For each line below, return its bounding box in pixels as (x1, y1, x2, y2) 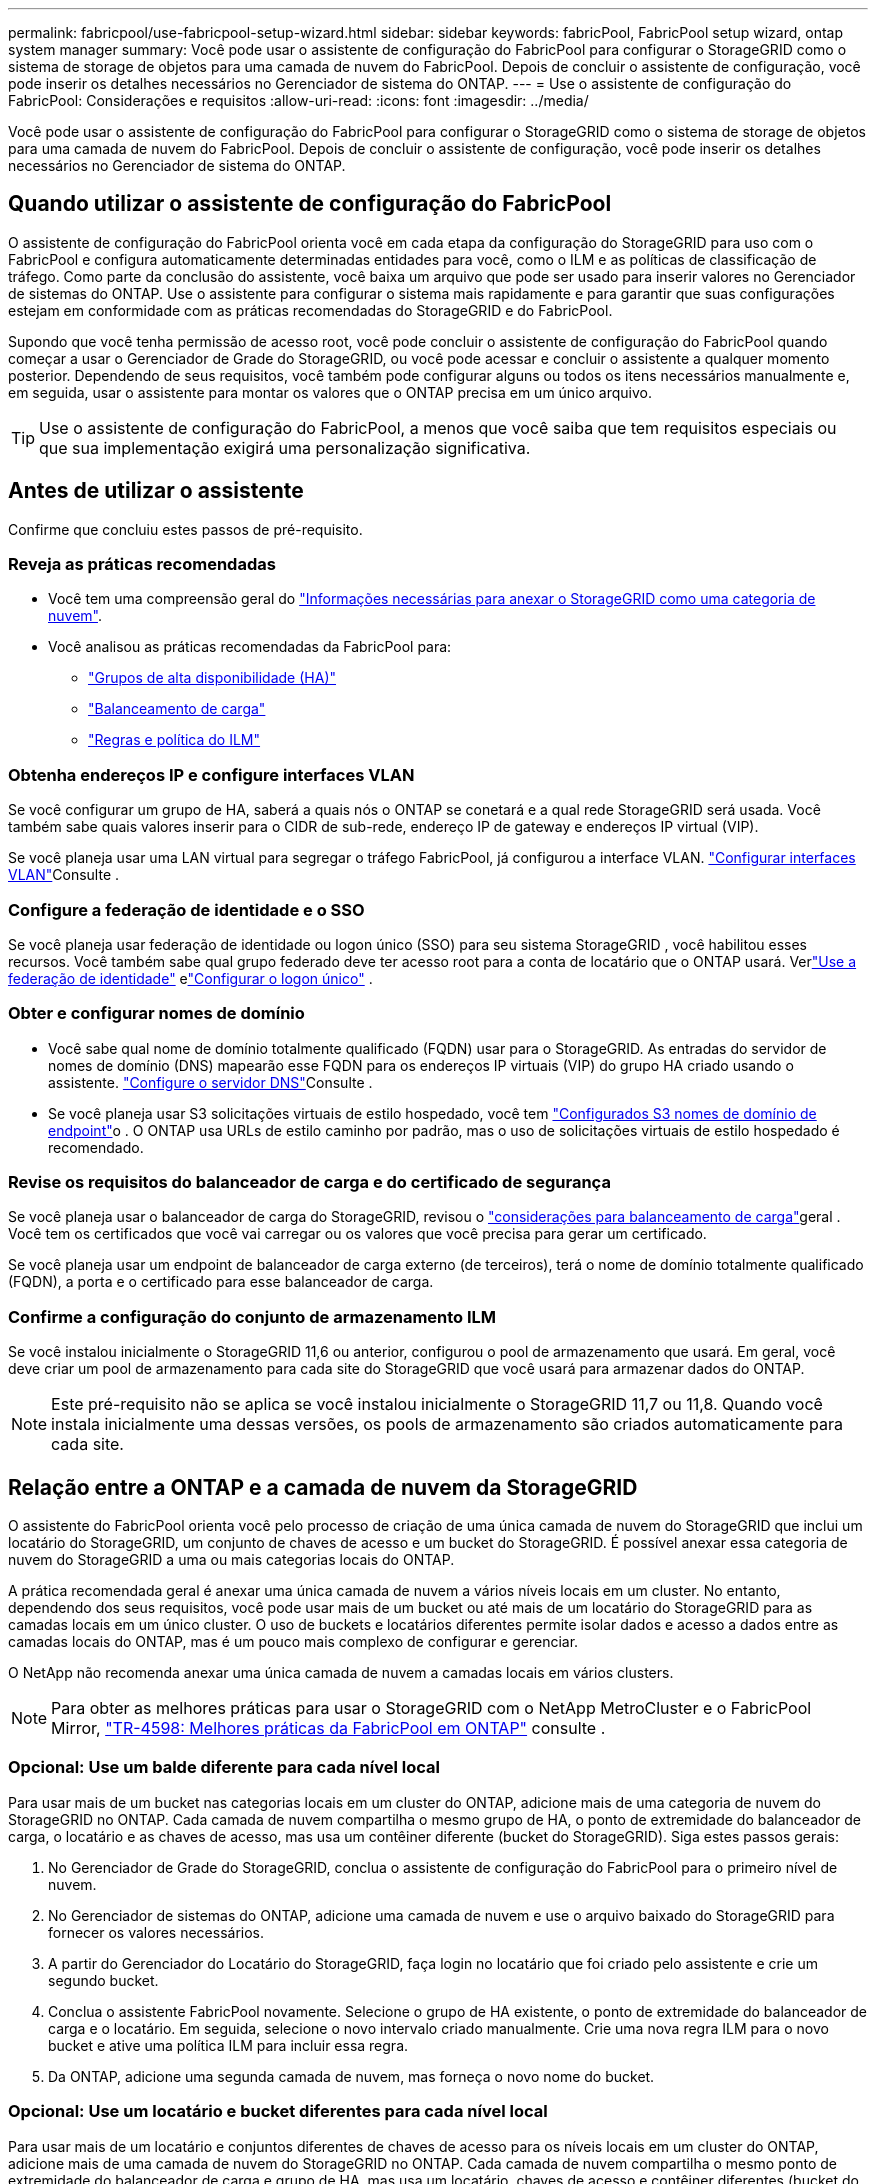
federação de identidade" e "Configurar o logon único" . (8, 969, 373, 987)
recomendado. (48, 1138, 144, 1156)
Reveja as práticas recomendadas (8, 554, 276, 575)
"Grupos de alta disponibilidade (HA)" (88, 669, 337, 687)
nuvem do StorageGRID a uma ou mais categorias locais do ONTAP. (8, 1551, 455, 1569)
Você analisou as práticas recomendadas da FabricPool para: (48, 638, 452, 656)
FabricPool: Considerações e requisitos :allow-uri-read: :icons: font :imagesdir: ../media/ (8, 92, 589, 109)
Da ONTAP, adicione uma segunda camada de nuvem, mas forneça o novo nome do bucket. (48, 2067, 655, 2085)
